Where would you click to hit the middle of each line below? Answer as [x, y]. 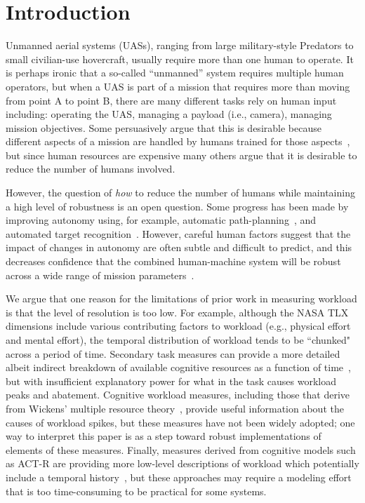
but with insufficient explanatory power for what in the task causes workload [171, 381]
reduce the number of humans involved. [91, 169]
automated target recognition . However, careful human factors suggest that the [178, 233]
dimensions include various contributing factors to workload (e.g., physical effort [178, 326]
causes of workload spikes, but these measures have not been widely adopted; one [180, 422]
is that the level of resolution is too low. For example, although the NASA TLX [177, 312]
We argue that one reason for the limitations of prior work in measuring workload [181, 299]
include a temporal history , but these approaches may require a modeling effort [179, 477]
